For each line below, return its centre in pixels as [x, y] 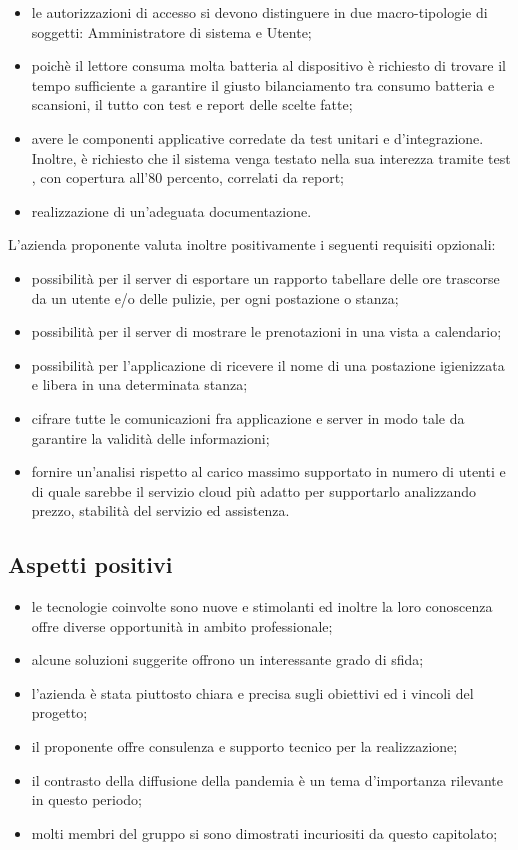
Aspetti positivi [90, 564]
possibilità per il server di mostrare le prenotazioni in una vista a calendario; [266, 331]
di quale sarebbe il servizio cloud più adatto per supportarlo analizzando [254, 490]
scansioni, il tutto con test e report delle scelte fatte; [192, 104]
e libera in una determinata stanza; [139, 384]
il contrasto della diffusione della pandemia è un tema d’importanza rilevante [267, 779]
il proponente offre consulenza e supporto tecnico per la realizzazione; [244, 746]
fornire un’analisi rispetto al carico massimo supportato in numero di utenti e [268, 471]
